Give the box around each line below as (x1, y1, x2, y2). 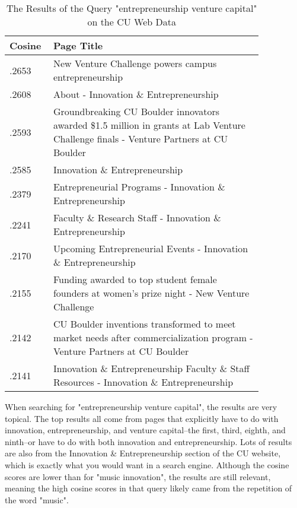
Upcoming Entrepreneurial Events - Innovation (53, 242, 248, 255)
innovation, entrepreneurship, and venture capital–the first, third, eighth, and (5, 424, 286, 436)
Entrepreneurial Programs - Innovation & (53, 180, 225, 193)
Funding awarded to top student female (53, 272, 217, 286)
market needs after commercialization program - (53, 331, 253, 344)
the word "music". (5, 493, 69, 506)
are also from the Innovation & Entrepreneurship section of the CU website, (5, 447, 281, 459)
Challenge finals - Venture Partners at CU (53, 132, 228, 145)
